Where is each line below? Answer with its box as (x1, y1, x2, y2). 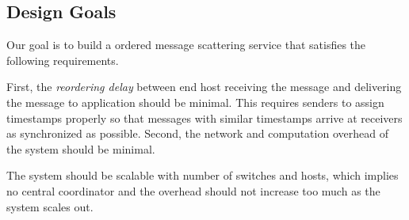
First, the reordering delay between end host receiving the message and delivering (6, 78, 402, 95)
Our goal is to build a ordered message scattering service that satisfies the (6, 36, 366, 53)
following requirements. (6, 51, 119, 68)
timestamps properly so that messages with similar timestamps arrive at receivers (6, 109, 403, 126)
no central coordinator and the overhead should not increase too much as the (6, 182, 380, 199)
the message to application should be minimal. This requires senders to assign (6, 93, 384, 110)
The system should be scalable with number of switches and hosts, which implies (6, 167, 399, 184)
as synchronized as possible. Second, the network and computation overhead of (6, 125, 388, 142)
